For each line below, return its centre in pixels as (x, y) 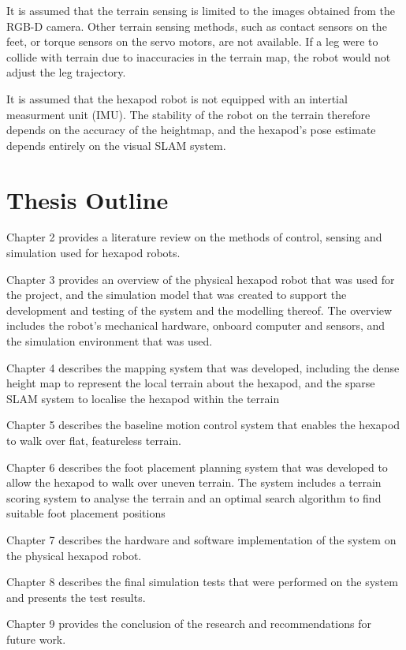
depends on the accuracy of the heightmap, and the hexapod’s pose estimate (191, 130)
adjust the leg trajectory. (66, 72)
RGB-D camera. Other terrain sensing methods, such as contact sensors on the (197, 26)
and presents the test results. (76, 597)
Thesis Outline (88, 199)
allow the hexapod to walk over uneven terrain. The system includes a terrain (194, 482)
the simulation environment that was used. (110, 341)
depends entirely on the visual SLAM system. (116, 145)
